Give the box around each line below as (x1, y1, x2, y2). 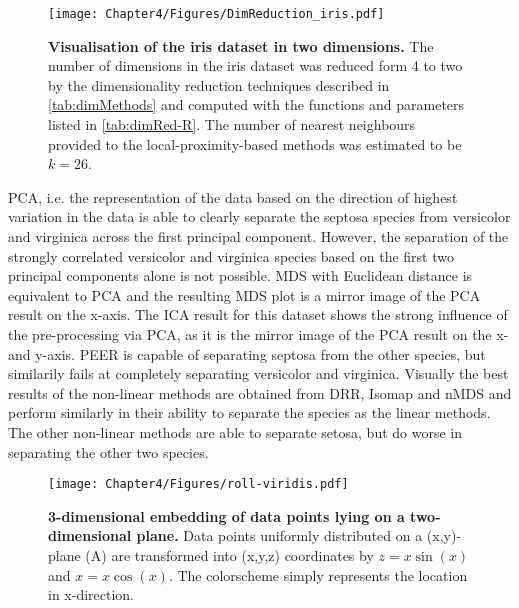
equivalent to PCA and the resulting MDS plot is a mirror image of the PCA (8, 284, 481, 305)
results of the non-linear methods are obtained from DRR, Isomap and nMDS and (8, 382, 512, 403)
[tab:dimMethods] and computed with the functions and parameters (48, 94, 465, 115)
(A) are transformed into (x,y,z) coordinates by (85, 544, 374, 565)
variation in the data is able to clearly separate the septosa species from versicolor (8, 206, 511, 227)
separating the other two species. (8, 441, 209, 462)
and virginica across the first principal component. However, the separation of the (8, 226, 509, 246)
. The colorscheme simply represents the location (168, 564, 468, 585)
